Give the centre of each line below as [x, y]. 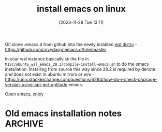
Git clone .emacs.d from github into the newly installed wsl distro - [71, 44]
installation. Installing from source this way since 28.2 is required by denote [80, 69]
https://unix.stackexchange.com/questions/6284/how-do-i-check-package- [81, 79]
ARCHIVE [24, 124]
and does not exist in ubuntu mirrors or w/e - [50, 74]
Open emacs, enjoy [24, 94]
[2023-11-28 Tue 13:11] [81, 22]
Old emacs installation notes [63, 113]
